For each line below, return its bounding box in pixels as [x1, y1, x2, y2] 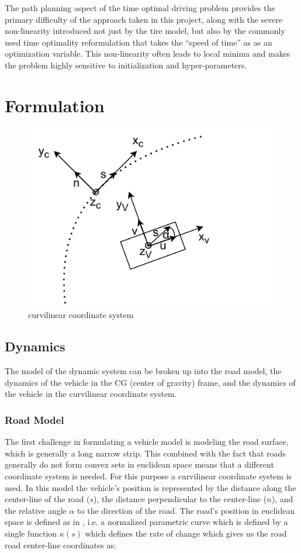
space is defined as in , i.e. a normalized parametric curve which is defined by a [5, 516, 288, 528]
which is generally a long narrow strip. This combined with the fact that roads [5, 447, 286, 459]
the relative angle [5, 504, 67, 516]
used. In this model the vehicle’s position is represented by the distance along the [5, 481, 296, 493]
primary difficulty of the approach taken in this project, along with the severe [5, 13, 283, 25]
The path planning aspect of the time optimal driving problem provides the [5, 2, 275, 13]
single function [5, 527, 57, 539]
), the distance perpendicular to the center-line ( [94, 493, 267, 505]
